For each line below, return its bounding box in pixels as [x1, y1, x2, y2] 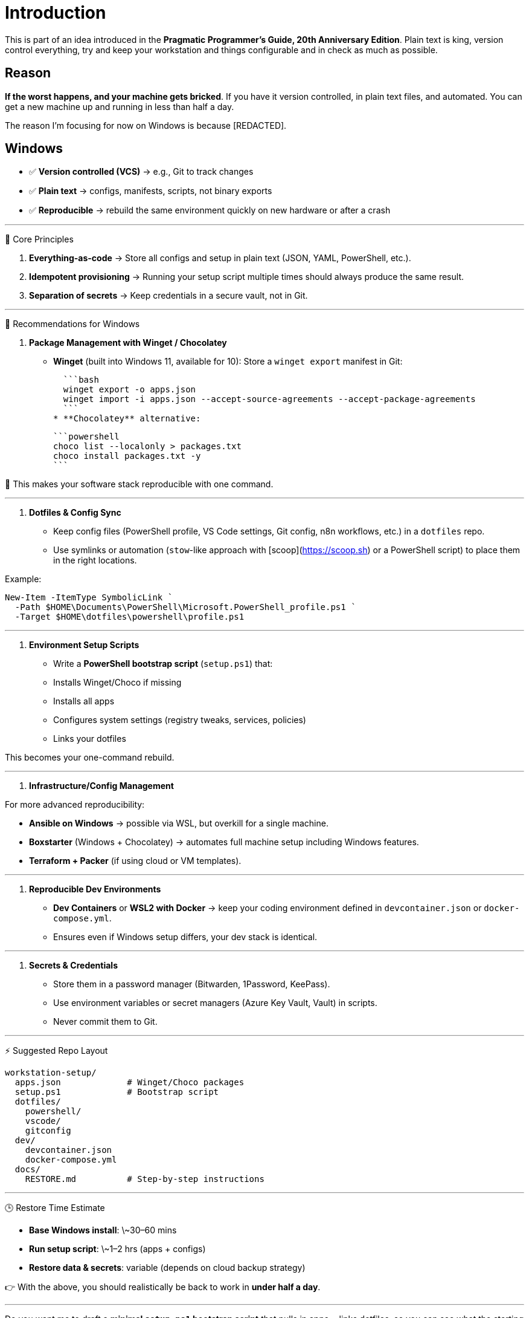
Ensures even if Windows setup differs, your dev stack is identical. [53, 932, 318, 943]
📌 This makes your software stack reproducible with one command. [5, 479, 274, 490]
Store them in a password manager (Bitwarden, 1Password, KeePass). [53, 979, 330, 990]
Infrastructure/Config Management [29, 781, 174, 791]
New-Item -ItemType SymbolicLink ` [5, 592, 173, 603]
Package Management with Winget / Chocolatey [29, 337, 227, 348]
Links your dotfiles [53, 733, 126, 744]
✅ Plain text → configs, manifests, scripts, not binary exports [29, 186, 272, 196]
